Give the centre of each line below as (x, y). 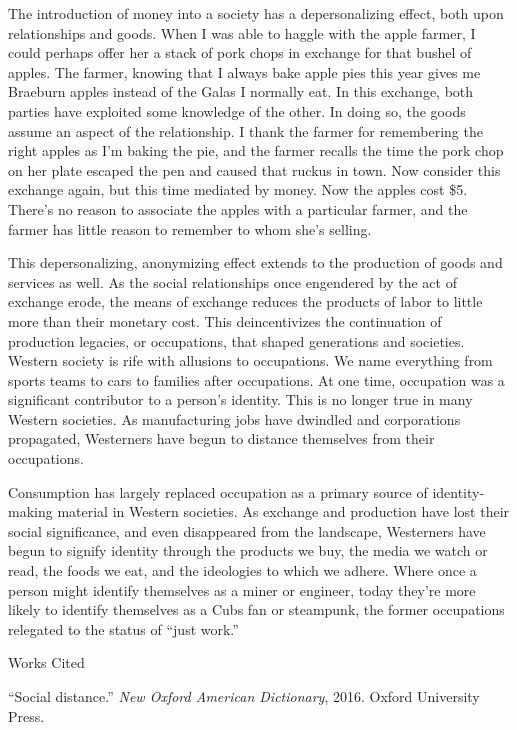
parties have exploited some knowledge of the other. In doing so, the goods (237, 110)
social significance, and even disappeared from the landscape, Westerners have (247, 530)
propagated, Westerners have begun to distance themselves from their (221, 438)
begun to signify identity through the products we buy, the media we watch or (248, 550)
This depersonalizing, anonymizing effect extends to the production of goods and (255, 262)
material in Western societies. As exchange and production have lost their (283, 511)
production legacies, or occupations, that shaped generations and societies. (236, 340)
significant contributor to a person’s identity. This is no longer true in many (240, 399)
